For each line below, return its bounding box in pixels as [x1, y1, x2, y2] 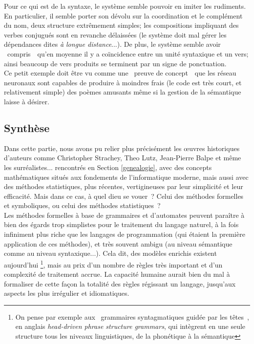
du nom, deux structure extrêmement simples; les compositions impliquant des [4, 20, 239, 30]
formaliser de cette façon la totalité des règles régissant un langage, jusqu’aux [4, 278, 236, 288]
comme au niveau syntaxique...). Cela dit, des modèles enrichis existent [4, 248, 217, 258]
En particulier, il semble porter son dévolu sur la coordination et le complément [4, 10, 243, 20]
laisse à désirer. [4, 96, 49, 106]
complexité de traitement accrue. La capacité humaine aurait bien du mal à [4, 269, 230, 279]
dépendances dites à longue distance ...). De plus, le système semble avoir [4, 39, 221, 49]
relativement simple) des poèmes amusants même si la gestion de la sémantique [4, 87, 241, 97]
